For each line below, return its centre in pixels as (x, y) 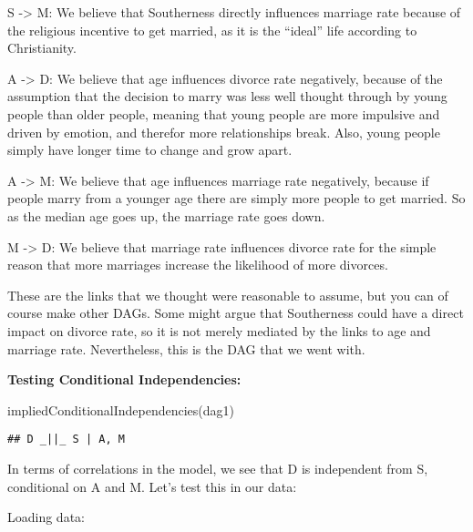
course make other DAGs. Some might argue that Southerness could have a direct (236, 313)
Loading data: (46, 517)
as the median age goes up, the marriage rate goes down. (166, 215)
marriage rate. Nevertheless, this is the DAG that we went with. (186, 348)
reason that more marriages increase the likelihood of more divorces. (198, 265)
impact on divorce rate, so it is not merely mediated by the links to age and (219, 330)
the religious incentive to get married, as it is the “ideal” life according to (212, 30)
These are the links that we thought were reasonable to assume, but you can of (228, 295)
